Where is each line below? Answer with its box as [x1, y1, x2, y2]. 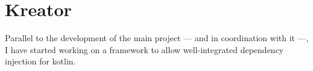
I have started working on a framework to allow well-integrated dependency [5, 43, 284, 55]
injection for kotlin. [5, 55, 76, 67]
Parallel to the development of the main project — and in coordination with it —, [5, 32, 309, 44]
